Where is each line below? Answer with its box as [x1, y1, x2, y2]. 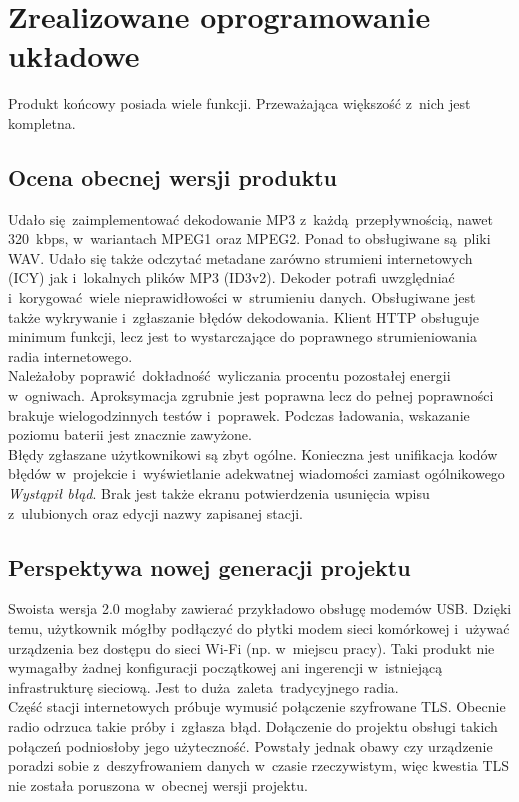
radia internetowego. [8, 345, 133, 366]
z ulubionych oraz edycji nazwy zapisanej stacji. [8, 502, 303, 523]
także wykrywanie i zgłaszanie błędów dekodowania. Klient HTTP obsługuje [8, 306, 480, 327]
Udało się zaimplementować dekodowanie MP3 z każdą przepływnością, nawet [8, 208, 493, 229]
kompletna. [8, 112, 76, 133]
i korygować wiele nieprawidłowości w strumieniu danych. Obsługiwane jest [8, 287, 476, 308]
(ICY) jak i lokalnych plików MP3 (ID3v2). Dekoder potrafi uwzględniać [8, 267, 455, 288]
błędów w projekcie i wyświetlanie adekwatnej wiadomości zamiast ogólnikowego [8, 463, 505, 484]
